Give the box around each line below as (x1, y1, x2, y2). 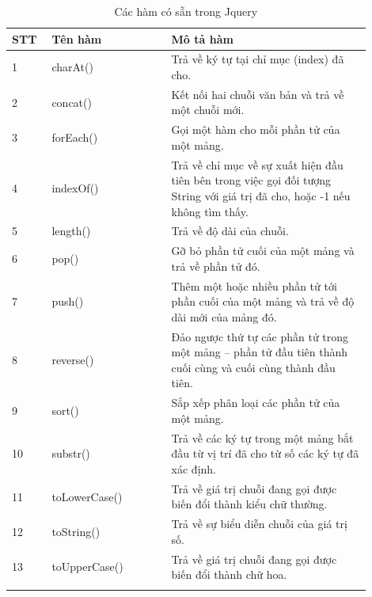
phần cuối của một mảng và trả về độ (171, 293, 355, 310)
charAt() (51, 59, 93, 75)
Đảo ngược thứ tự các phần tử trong (171, 328, 349, 344)
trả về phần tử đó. (171, 257, 260, 274)
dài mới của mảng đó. (171, 308, 277, 325)
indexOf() (51, 180, 99, 196)
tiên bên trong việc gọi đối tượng (171, 172, 332, 188)
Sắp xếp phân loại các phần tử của (171, 394, 340, 411)
